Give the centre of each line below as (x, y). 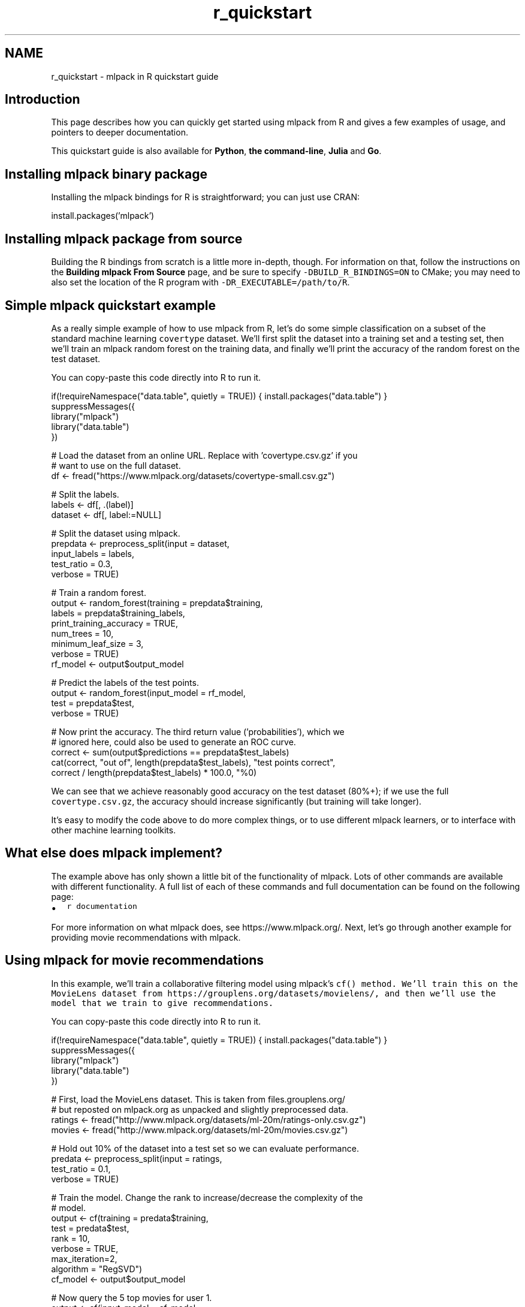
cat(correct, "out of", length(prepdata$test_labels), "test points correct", (193, 762)
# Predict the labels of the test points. (125, 682)
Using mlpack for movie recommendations (135, 960)
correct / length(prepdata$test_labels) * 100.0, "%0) (154, 772)
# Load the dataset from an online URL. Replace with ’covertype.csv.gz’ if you (204, 455)
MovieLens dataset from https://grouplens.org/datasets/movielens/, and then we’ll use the (274, 993)
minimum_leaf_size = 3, (97, 643)
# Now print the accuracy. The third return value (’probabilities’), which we (198, 731)
